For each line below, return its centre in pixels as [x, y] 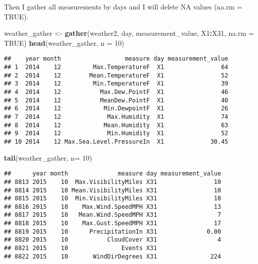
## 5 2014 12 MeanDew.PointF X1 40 [116, 100]
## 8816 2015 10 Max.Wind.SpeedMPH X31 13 [113, 207]
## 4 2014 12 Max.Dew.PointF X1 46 [116, 92]
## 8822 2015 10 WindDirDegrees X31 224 [113, 256]
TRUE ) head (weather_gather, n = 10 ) [64, 43]
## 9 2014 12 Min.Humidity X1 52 [116, 133]
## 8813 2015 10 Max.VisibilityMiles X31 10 [113, 182]
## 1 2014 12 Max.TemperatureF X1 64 [116, 67]
